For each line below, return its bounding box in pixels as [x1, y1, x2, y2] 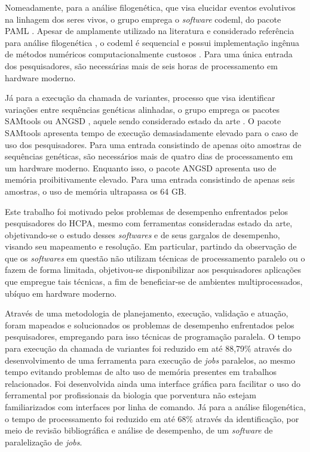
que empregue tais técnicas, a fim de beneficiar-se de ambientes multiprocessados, [5, 275, 303, 288]
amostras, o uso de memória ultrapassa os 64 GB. [5, 185, 186, 197]
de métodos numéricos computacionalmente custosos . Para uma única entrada [5, 48, 293, 60]
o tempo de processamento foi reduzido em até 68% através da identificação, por [5, 412, 299, 425]
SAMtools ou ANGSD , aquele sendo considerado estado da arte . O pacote [5, 115, 281, 127]
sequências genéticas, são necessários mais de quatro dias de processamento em [5, 150, 293, 162]
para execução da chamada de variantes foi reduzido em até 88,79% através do [5, 342, 292, 355]
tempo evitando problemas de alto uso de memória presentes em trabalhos [5, 365, 277, 378]
